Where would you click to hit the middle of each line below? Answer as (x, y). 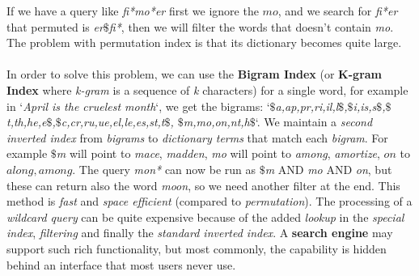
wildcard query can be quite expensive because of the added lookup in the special (205, 217)
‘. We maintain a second (314, 122)
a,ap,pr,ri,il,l (307, 106)
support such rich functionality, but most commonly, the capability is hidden (197, 248)
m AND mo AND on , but (328, 169)
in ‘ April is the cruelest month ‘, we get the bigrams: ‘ (138, 106)
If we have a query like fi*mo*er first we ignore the (133, 11)
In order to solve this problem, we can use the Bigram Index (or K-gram (195, 74)
